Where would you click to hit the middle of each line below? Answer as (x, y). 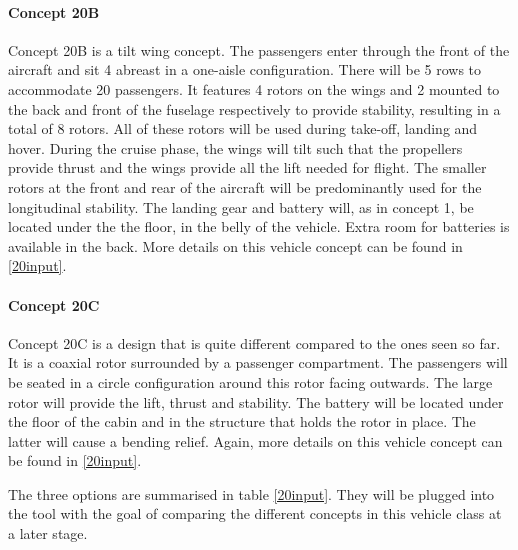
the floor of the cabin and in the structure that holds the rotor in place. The (242, 421)
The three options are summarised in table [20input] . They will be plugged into (251, 493)
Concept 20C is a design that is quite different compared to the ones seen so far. (254, 342)
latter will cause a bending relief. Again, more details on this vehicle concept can (255, 440)
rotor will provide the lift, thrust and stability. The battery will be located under (256, 401)
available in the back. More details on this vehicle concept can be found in (235, 245)
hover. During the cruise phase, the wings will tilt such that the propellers (235, 147)
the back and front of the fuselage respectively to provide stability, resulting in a (254, 108)
